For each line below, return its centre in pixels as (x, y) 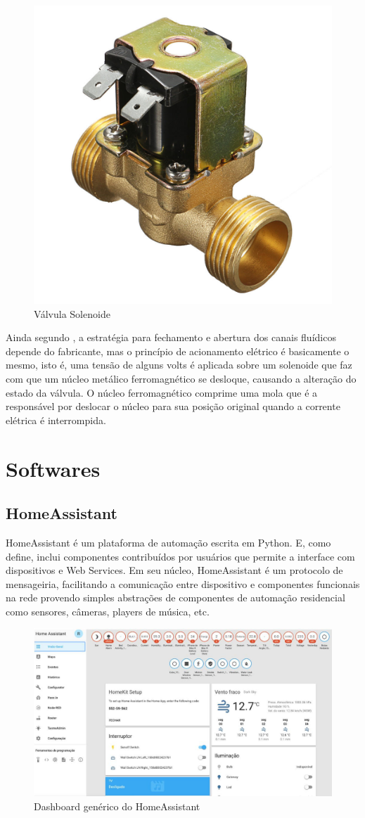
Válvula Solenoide (72, 313)
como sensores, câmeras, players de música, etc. (108, 611)
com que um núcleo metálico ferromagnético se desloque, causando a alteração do (181, 378)
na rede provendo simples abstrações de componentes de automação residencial (175, 597)
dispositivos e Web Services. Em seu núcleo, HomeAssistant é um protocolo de (174, 570)
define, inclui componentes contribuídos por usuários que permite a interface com (180, 556)
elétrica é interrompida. (56, 420)
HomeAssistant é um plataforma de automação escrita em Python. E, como (168, 542)
